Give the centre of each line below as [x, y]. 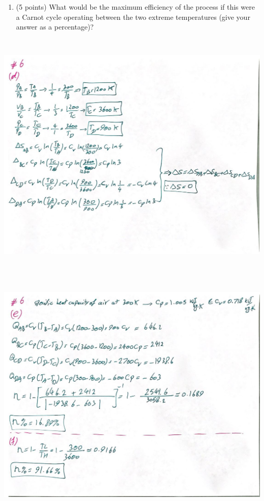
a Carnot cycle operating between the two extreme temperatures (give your [133, 17]
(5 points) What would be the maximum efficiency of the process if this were [135, 7]
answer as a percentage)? [55, 27]
